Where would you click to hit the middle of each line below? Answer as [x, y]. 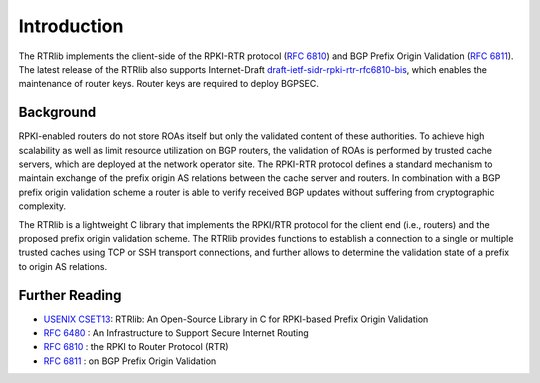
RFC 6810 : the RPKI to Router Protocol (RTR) [136, 347]
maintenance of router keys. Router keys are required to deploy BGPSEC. [168, 84]
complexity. [42, 206]
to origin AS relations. [63, 266]
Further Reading [70, 295]
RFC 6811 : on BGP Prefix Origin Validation [130, 361]
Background [57, 112]
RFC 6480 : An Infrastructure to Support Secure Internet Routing [176, 333]
